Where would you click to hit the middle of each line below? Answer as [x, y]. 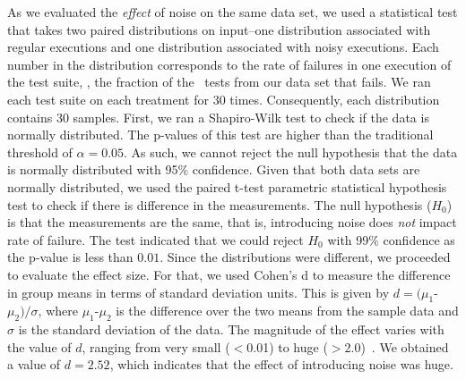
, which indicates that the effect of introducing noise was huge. [281, 364]
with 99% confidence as [391, 239]
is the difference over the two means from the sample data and [287, 311]
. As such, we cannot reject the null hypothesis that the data [291, 152]
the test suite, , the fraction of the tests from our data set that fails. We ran [219, 82]
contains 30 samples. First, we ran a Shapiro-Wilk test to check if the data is [218, 117]
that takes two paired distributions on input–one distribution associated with [219, 29]
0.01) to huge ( [287, 346]
